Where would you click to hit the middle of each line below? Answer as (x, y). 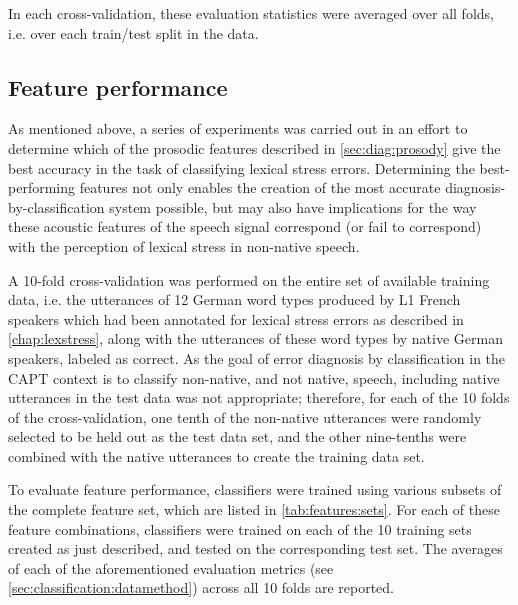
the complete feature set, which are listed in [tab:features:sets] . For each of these (254, 509)
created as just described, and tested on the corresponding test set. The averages (255, 548)
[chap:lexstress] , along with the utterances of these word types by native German (255, 338)
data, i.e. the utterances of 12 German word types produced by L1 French (234, 299)
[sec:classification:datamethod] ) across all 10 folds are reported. (201, 587)
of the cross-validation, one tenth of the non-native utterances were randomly (245, 416)
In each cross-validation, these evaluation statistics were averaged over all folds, (251, 13)
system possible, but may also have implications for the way (293, 206)
